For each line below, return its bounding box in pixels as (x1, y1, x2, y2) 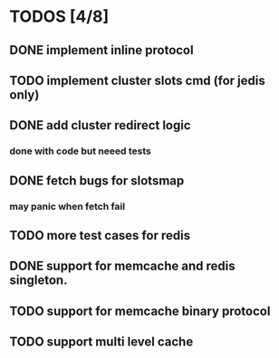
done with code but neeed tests (9, 145, 151, 157)
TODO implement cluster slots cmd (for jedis (9, 72, 265, 88)
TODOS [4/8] (9, 6, 110, 27)
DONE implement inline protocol (9, 42, 194, 58)
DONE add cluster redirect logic (9, 118, 192, 133)
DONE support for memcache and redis (9, 259, 236, 274)
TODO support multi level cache (9, 334, 194, 350)
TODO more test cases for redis (9, 228, 191, 243)
